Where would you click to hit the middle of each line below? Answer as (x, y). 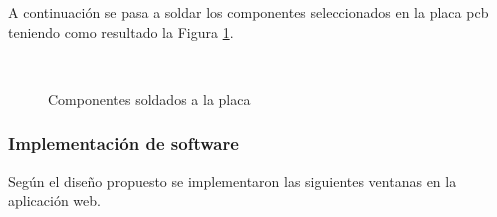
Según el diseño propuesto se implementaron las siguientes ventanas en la (232, 180)
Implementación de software (123, 143)
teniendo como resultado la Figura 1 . (121, 31)
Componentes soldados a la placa (149, 98)
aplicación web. (54, 200)
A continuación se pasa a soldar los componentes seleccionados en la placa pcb (248, 12)
